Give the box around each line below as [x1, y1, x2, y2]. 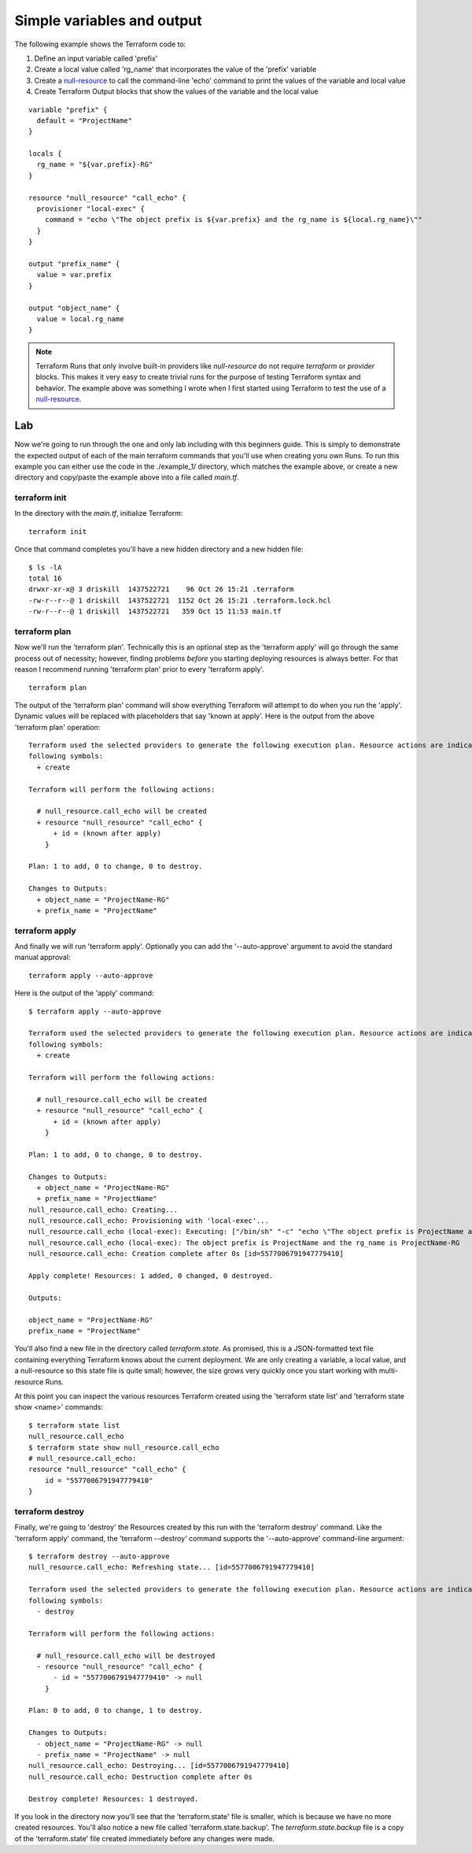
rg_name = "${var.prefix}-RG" [36, 160, 153, 169]
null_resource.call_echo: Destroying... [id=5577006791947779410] [28, 1761, 290, 1770]
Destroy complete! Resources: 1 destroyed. [28, 1794, 199, 1803]
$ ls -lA [28, 563, 62, 572]
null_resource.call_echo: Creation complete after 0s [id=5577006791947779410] [28, 1249, 344, 1258]
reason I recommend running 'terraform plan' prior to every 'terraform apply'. [14, 665, 265, 674]
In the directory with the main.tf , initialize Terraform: [14, 509, 183, 518]
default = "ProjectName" [36, 116, 133, 125]
